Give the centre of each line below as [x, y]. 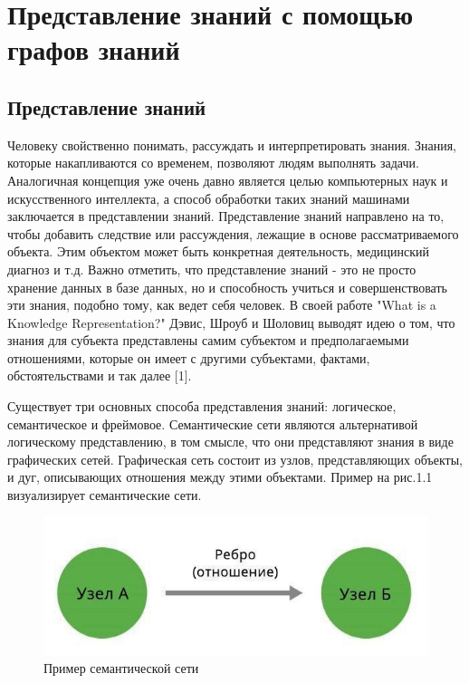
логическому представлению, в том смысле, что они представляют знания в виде [230, 442]
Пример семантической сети [121, 668]
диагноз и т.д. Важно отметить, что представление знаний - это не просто [212, 269]
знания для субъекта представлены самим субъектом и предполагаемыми [208, 340]
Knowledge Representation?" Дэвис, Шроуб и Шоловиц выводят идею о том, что [231, 322]
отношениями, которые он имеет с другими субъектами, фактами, [189, 357]
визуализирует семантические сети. [105, 495]
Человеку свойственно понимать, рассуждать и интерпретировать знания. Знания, [232, 144]
